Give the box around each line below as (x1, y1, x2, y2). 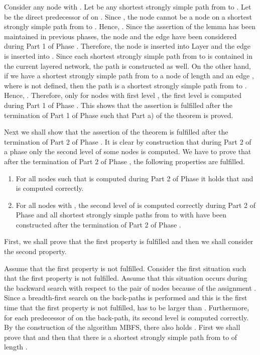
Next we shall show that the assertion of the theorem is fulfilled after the (4, 127, 228, 137)
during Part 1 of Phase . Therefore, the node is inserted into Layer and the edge (4, 41, 251, 51)
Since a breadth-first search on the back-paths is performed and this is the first (4, 292, 247, 303)
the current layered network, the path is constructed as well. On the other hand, (4, 60, 251, 71)
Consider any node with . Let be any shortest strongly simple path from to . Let (4, 2, 251, 12)
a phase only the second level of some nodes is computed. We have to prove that (4, 146, 251, 157)
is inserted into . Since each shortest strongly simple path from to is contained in (4, 50, 252, 61)
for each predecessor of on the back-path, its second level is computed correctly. (4, 312, 249, 322)
